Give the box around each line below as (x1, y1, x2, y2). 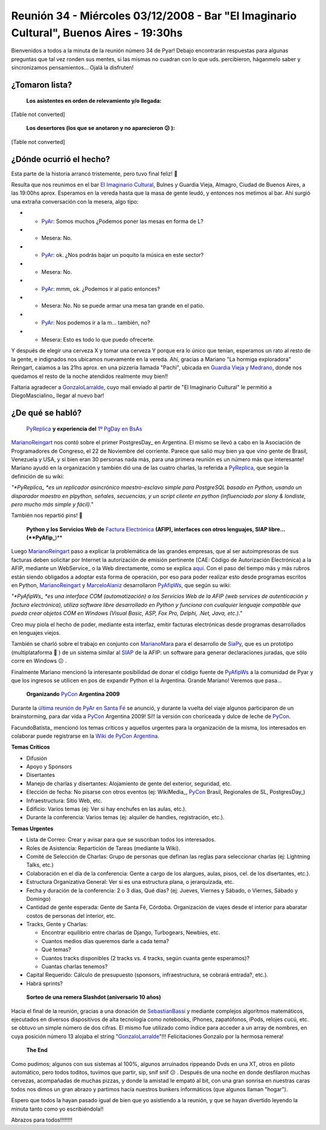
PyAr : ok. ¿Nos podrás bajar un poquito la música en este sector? (41, 252, 204, 259)
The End (26, 1047, 48, 1054)
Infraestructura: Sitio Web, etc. (26, 797, 103, 804)
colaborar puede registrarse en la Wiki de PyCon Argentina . (11, 732, 159, 739)
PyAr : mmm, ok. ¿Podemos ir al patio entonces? (41, 285, 160, 293)
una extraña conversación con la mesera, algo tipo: (11, 198, 139, 205)
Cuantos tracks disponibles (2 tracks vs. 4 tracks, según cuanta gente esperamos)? (41, 954, 250, 961)
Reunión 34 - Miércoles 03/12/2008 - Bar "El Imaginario (11, 9, 297, 22)
